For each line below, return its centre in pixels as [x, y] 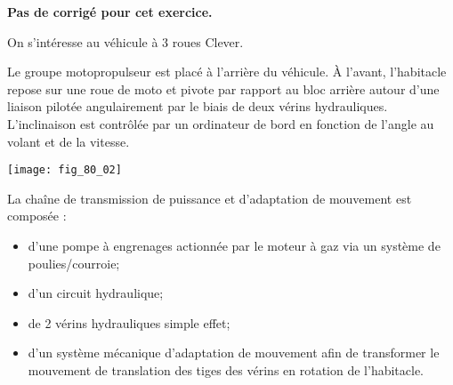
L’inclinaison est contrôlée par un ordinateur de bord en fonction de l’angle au [221, 123]
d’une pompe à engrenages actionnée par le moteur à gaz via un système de [234, 245]
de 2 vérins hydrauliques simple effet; [129, 322]
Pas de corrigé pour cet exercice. [110, 12]
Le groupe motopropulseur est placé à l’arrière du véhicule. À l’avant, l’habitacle [227, 72]
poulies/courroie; [74, 263]
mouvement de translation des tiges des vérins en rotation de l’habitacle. [226, 369]
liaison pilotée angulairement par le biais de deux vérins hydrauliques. [198, 106]
